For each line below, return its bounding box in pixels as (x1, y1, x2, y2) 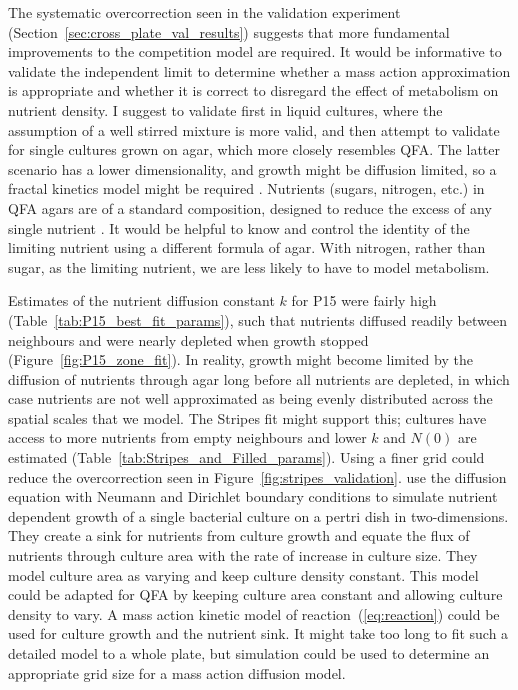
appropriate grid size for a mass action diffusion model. (8, 662, 346, 683)
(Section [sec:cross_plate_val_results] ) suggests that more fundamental (8, 21, 450, 42)
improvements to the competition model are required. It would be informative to (8, 41, 502, 62)
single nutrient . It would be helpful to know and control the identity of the (8, 217, 470, 238)
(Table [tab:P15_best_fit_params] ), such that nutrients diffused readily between (8, 309, 507, 330)
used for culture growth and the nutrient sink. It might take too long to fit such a (8, 623, 509, 644)
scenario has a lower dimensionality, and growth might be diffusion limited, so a (8, 158, 497, 179)
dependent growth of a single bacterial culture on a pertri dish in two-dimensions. (8, 505, 509, 526)
